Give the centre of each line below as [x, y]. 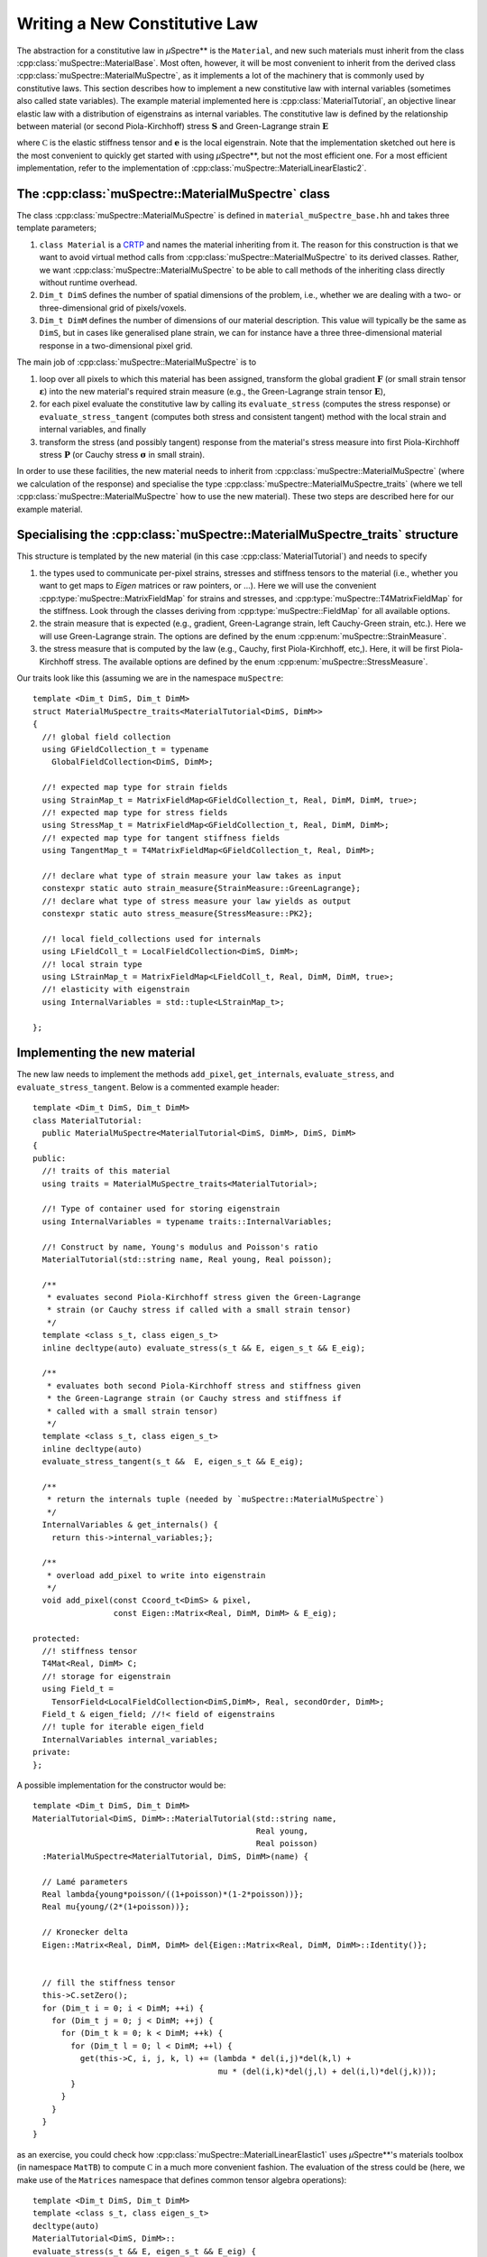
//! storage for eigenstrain [106, 1676]
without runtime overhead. [88, 282]
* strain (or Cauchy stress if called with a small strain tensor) [199, 1310]
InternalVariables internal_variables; [130, 1739]
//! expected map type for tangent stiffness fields [161, 838]
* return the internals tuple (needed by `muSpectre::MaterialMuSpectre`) [216, 1500]
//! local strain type [92, 964]
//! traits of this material [106, 1171]
